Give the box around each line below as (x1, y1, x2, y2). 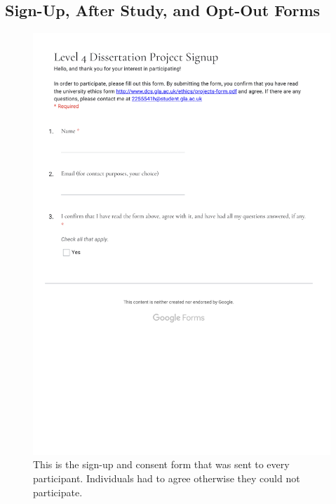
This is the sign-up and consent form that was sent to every (33, 457, 290, 472)
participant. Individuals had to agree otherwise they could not (33, 470, 300, 485)
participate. (33, 484, 83, 499)
